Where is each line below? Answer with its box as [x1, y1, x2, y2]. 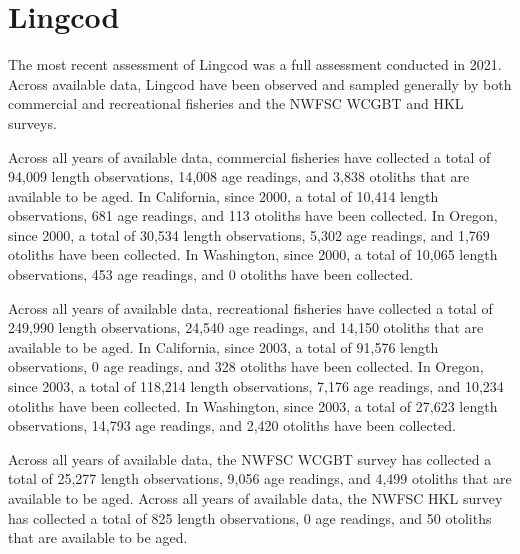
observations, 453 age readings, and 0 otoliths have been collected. [8, 264, 414, 285]
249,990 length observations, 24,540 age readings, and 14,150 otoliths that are [8, 317, 484, 338]
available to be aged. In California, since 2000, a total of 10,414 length [8, 185, 439, 206]
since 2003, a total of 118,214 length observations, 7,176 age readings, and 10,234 [8, 376, 504, 397]
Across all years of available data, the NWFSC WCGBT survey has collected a [8, 448, 492, 469]
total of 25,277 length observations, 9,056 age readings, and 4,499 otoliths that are [8, 468, 512, 489]
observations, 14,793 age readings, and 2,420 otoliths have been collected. [8, 415, 456, 436]
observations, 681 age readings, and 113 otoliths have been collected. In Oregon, [8, 205, 498, 226]
